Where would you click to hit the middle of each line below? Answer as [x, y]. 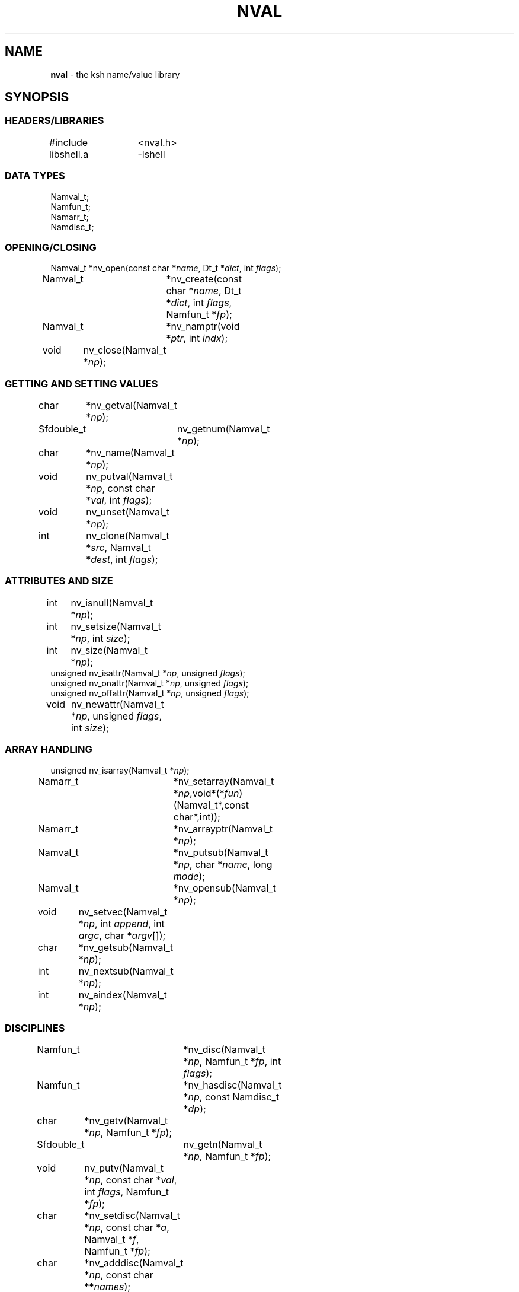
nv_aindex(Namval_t [123, 995]
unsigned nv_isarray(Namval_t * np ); [120, 770]
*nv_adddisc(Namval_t [134, 1263]
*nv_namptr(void [203, 327]
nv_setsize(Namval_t [116, 626]
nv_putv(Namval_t [124, 1168]
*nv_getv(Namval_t [126, 1121]
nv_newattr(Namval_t [117, 704]
